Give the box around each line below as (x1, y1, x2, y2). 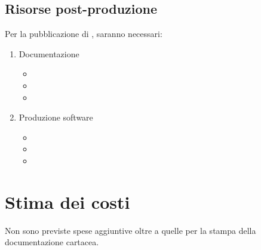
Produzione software (19, 111, 93, 124)
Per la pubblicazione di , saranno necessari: (5, 27, 162, 40)
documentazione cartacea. (5, 236, 99, 248)
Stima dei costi (5, 189, 130, 214)
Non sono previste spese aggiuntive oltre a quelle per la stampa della (5, 224, 256, 236)
